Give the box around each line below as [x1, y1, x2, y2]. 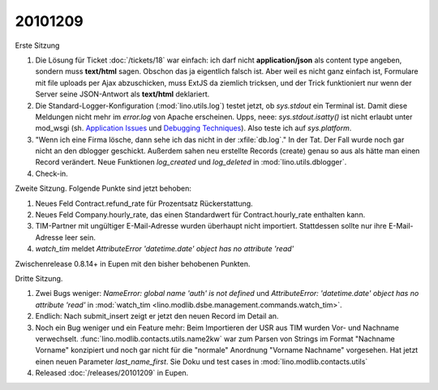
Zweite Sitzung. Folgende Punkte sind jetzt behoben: [15, 183, 192, 194]
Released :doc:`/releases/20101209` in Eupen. [35, 368, 189, 378]
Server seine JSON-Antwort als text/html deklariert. [35, 89, 210, 99]
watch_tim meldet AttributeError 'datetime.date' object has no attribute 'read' [35, 244, 294, 254]
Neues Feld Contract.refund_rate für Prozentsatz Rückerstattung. [35, 199, 253, 208]
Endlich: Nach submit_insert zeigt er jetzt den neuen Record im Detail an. [35, 311, 279, 321]
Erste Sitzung [15, 41, 60, 50]
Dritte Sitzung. [15, 273, 63, 283]
